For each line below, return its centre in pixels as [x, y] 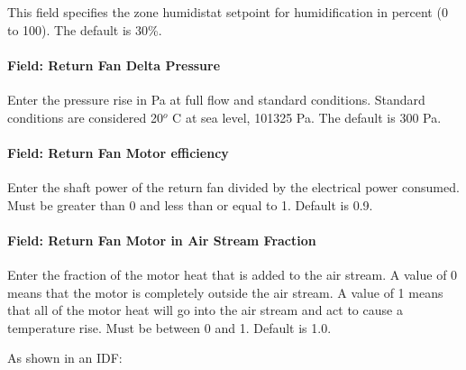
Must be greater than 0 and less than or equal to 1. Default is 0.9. [190, 204]
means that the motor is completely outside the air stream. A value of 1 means [225, 292]
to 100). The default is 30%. [85, 29]
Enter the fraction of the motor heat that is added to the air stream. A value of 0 [233, 274]
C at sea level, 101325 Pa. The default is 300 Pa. [307, 117]
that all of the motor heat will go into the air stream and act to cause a [205, 310]
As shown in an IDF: [65, 358]
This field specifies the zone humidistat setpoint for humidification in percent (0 [228, 12]
